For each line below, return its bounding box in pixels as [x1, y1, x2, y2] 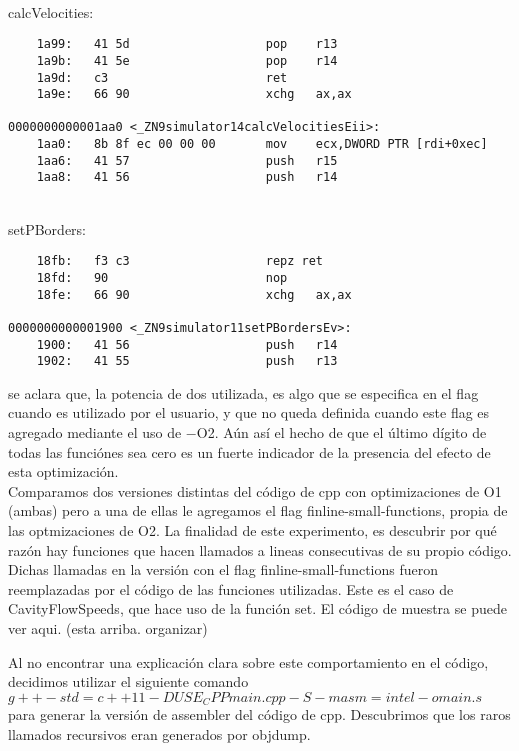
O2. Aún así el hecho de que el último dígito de [196, 422, 487, 443]
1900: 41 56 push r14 [36, 337, 338, 352]
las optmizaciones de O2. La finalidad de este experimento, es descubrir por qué [8, 520, 497, 541]
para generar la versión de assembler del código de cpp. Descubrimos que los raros [8, 704, 511, 725]
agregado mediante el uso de [8, 422, 182, 443]
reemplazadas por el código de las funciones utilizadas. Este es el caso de [8, 578, 454, 599]
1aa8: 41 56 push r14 [36, 170, 338, 185]
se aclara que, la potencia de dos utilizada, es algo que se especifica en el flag [8, 382, 479, 403]
